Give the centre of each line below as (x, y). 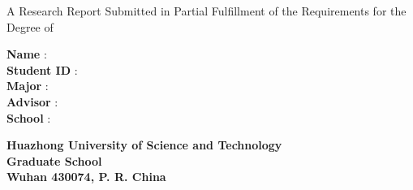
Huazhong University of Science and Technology (144, 145)
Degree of (30, 26)
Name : (27, 54)
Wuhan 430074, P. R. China (86, 177)
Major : (28, 86)
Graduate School (54, 160)
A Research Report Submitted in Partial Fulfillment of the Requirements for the (206, 11)
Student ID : (42, 69)
